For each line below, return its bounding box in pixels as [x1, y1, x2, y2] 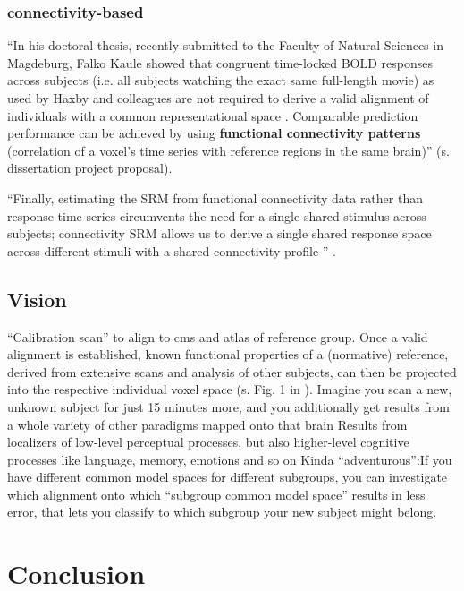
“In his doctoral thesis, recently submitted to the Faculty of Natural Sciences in [7, 36, 443, 55]
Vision [7, 285, 67, 313]
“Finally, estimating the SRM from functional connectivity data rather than [7, 188, 423, 207]
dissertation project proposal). [7, 158, 173, 177]
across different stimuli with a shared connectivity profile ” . [7, 241, 336, 260]
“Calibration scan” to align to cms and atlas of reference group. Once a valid [7, 327, 428, 346]
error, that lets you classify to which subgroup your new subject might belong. [7, 502, 437, 521]
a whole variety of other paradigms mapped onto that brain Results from [7, 415, 408, 433]
